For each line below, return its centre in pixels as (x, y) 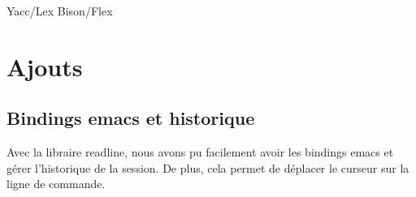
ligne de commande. (56, 184)
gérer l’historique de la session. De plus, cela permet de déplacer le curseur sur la (208, 167)
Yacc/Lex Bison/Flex (60, 11)
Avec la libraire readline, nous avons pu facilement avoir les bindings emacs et (200, 152)
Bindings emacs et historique (131, 118)
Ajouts (45, 66)
